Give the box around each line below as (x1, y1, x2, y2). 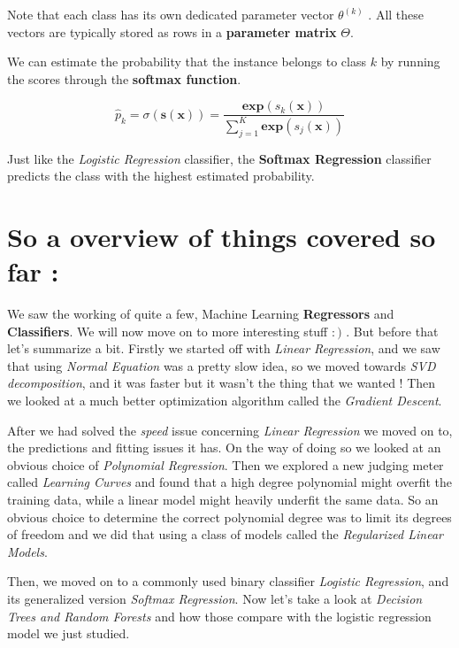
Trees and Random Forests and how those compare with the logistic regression (7, 606, 432, 625)
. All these (368, 5, 425, 23)
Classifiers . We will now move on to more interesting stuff (7, 321, 328, 340)
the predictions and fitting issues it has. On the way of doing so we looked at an (7, 438, 441, 457)
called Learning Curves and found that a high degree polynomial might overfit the (7, 473, 453, 491)
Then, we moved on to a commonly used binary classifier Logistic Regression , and (7, 572, 449, 590)
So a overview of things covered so (7, 218, 436, 254)
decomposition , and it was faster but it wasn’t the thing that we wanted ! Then (7, 374, 436, 392)
